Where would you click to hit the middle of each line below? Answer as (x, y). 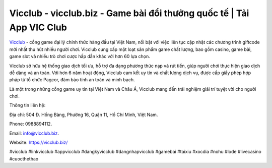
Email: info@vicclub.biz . (34, 133)
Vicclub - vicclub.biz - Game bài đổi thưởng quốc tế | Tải (129, 13)
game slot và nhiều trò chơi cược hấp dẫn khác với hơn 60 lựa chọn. (80, 57)
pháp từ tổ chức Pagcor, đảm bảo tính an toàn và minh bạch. (72, 80)
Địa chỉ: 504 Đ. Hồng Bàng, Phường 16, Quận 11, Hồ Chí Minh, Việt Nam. (84, 115)
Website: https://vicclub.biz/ (39, 143)
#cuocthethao (24, 158)
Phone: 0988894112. (31, 124)
